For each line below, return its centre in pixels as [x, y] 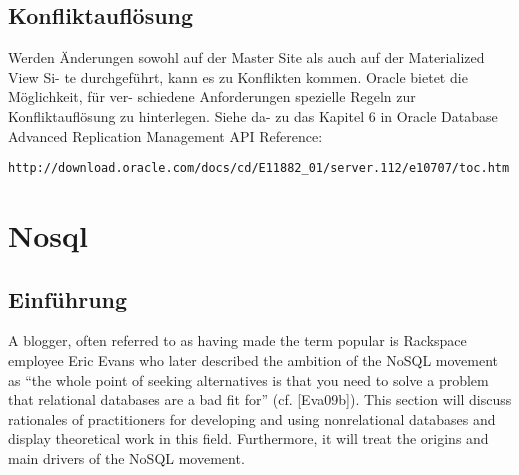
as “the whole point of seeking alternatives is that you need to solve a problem [248, 379]
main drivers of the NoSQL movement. [126, 457]
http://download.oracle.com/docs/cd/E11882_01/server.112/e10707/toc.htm [259, 168]
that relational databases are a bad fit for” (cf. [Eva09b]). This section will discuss [260, 399]
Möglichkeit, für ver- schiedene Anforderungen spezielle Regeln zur [212, 96]
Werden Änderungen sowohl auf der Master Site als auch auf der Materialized [246, 57]
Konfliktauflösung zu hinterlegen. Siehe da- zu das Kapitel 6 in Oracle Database [253, 115]
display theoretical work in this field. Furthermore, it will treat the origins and [248, 438]
